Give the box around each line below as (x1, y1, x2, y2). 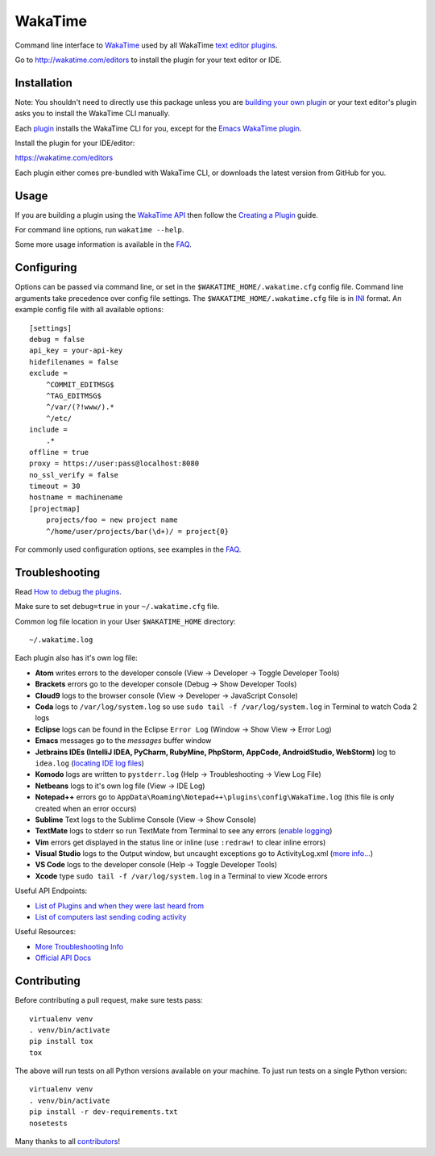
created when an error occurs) (35, 803, 137, 813)
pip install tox (29, 1037, 93, 1046)
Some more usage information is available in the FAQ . (14, 240, 193, 249)
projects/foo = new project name (45, 515, 179, 524)
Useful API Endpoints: (14, 886, 88, 895)
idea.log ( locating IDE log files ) (35, 758, 145, 768)
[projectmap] (29, 504, 81, 513)
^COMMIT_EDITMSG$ (45, 380, 114, 389)
